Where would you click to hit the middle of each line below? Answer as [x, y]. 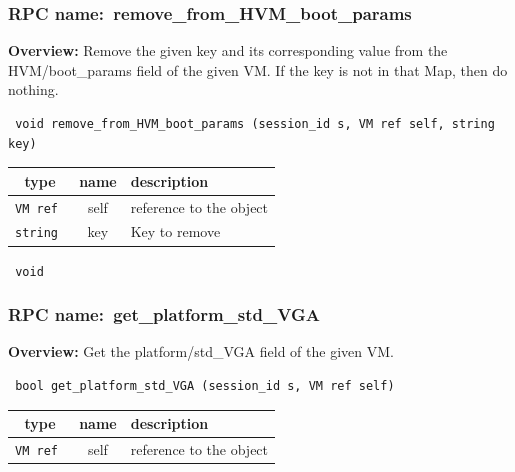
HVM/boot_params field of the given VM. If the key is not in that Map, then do [258, 69]
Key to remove [175, 231]
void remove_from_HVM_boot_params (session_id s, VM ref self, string [255, 124]
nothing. [33, 89]
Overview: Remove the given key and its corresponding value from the [228, 50]
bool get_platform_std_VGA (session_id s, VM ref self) [205, 386]
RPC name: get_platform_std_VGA [164, 314]
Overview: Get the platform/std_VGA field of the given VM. [201, 351]
